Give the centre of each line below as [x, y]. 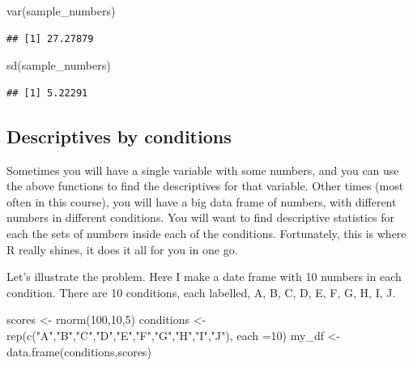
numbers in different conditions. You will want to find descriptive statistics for [200, 217]
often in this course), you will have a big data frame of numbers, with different [202, 201]
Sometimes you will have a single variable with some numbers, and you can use [203, 170]
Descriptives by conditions [119, 136]
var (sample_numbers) [61, 11]
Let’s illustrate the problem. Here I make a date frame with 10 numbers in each [204, 277]
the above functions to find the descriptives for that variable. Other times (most [205, 186]
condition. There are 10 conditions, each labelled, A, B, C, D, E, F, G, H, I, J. [201, 292]
